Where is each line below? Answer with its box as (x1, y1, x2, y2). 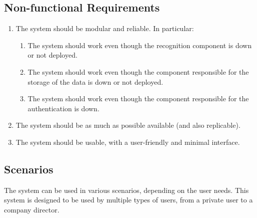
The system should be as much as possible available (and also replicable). (15, 120, 240, 130)
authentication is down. (27, 103, 99, 113)
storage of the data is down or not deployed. (27, 76, 163, 87)
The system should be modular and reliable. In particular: (15, 23, 194, 34)
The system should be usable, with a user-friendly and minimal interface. (15, 136, 240, 147)
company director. (4, 204, 59, 214)
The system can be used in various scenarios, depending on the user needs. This (4, 184, 249, 195)
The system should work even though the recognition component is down (27, 40, 252, 50)
